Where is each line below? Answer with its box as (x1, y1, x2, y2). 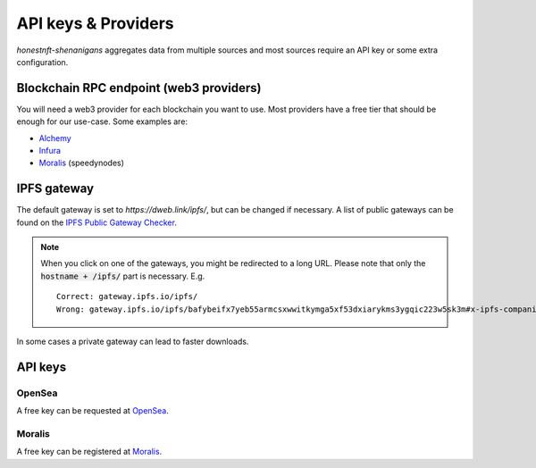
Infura (38, 146, 62, 156)
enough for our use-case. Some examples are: (16, 116, 188, 127)
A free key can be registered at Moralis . (16, 447, 163, 457)
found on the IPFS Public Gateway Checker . (16, 217, 178, 228)
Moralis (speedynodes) (38, 157, 125, 169)
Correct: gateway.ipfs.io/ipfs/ (56, 291, 198, 302)
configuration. (16, 56, 69, 67)
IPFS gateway (16, 181, 94, 196)
